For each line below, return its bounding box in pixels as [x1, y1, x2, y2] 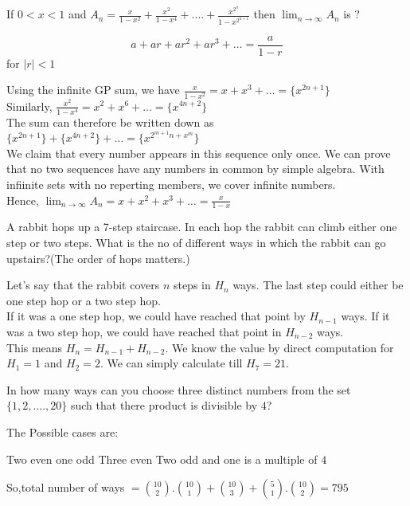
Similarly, [6, 97, 53, 114]
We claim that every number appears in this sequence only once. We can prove [6, 144, 391, 161]
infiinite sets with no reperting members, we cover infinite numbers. [6, 176, 336, 193]
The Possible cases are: [6, 423, 119, 440]
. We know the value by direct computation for [165, 339, 394, 355]
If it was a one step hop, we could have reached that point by [6, 308, 306, 324]
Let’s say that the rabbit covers [6, 277, 160, 293]
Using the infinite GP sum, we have [6, 81, 180, 98]
